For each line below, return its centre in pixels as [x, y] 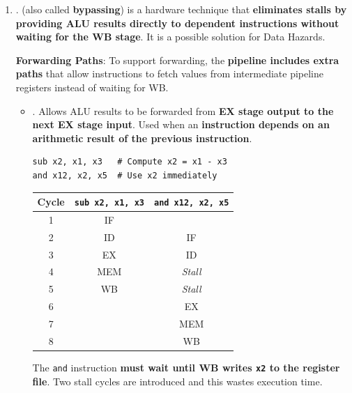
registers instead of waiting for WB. [92, 87]
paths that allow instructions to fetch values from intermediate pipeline [169, 74]
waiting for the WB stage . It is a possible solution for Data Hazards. [170, 37]
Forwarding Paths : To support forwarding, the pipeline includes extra [177, 60]
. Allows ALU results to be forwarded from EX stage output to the [183, 110]
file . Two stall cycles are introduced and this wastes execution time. [177, 381]
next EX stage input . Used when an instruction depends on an [181, 124]
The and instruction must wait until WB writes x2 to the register [186, 367]
